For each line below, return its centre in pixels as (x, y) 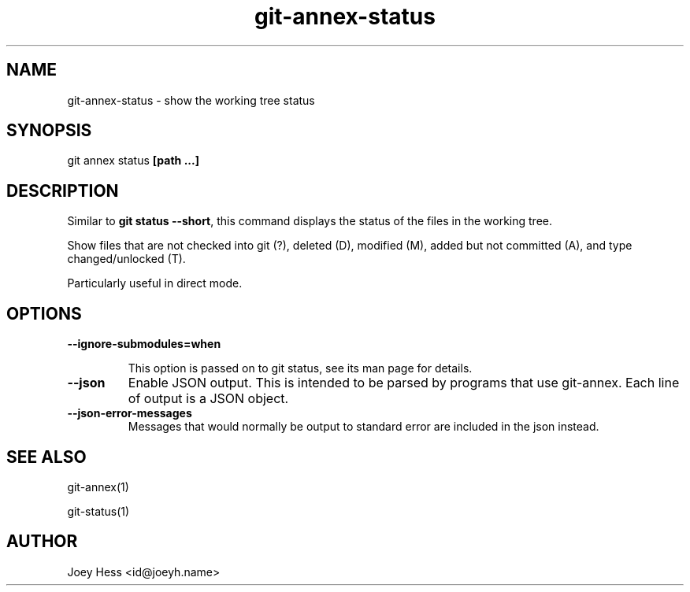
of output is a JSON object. (208, 399)
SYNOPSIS (49, 131)
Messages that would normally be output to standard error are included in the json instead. (364, 427)
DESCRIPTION (63, 191)
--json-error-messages (130, 413)
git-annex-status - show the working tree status (191, 100)
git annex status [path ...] (133, 161)
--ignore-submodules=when (144, 344)
